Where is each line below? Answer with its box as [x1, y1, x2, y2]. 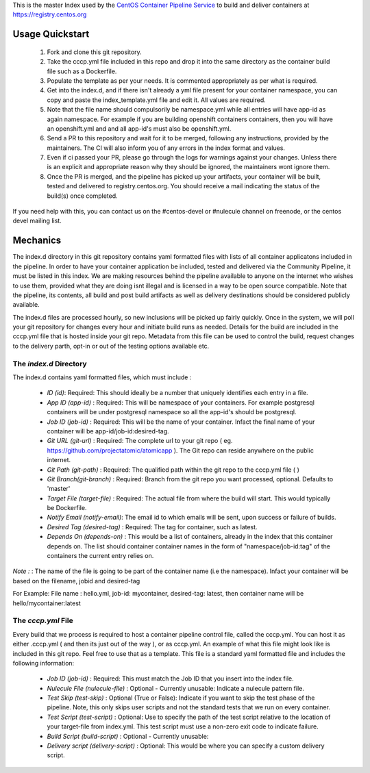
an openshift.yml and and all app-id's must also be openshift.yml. [47, 124, 232, 133]
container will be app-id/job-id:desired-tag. [47, 427, 169, 435]
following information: [12, 659, 75, 667]
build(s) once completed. [47, 192, 118, 200]
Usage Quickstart [12, 28, 90, 40]
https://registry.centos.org [12, 10, 87, 18]
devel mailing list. [12, 216, 62, 225]
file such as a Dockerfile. [47, 67, 117, 75]
